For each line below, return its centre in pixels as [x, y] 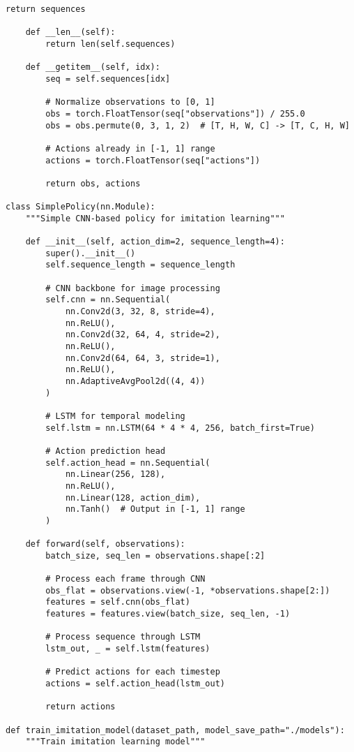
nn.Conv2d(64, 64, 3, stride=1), [143, 358]
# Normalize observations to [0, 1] [130, 102]
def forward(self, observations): [105, 544]
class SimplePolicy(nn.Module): [80, 207]
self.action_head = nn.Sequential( [128, 463]
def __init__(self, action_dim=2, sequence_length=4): [155, 242]
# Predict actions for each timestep [133, 672]
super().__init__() [91, 253]
